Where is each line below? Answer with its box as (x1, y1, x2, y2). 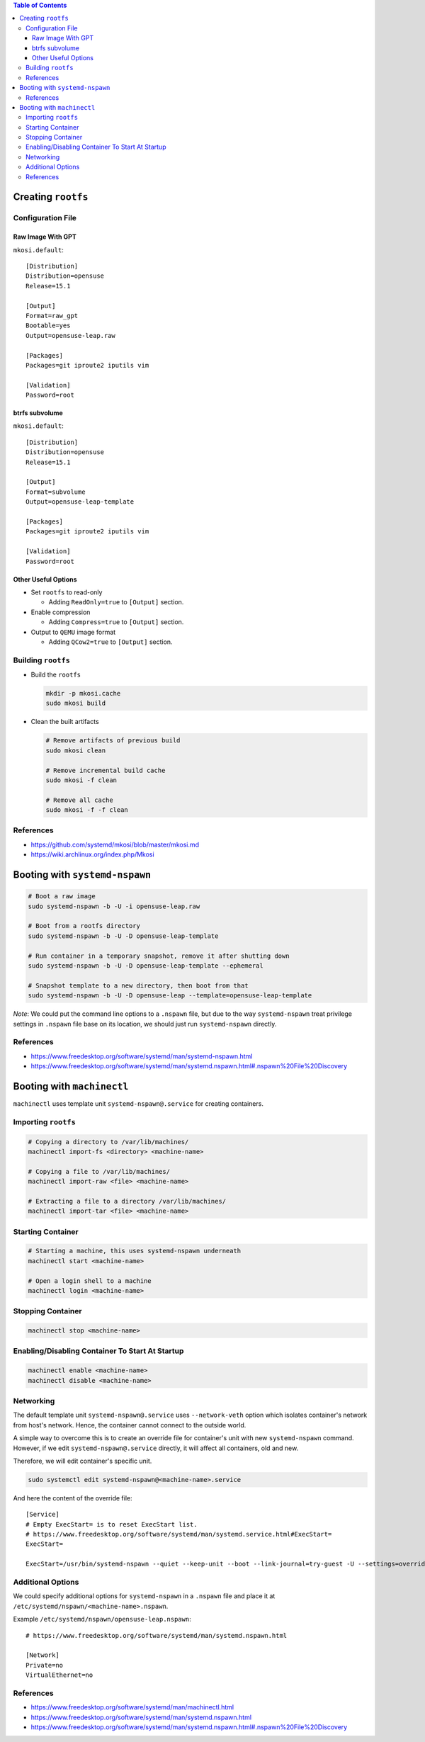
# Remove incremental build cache (45, 766, 166, 774)
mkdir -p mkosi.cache (45, 689, 121, 698)
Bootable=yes (25, 322, 71, 329)
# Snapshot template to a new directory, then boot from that (28, 981, 249, 990)
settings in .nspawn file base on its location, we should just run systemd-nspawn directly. (13, 1019, 277, 1028)
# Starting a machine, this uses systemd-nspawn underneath (28, 1247, 242, 1255)
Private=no (25, 1661, 64, 1669)
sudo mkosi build (45, 699, 106, 708)
